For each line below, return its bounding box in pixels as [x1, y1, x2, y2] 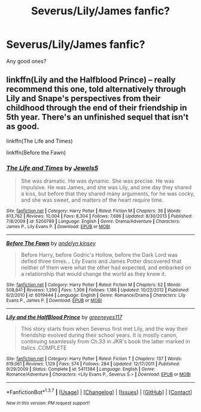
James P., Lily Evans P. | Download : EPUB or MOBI [6, 224, 111, 230]
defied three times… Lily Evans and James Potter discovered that [20, 258, 182, 265]
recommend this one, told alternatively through [6, 84, 187, 94]
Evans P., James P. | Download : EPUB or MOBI [6, 297, 102, 304]
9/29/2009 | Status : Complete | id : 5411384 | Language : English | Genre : [6, 366, 156, 373]
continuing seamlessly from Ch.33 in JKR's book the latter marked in [20, 338, 190, 345]
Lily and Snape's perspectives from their [6, 94, 161, 104]
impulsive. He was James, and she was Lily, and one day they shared [20, 184, 192, 191]
